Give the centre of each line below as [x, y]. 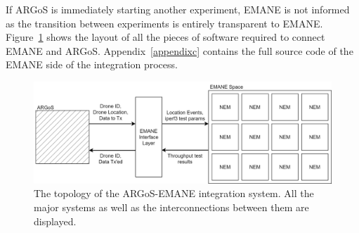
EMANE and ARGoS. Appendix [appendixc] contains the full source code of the [179, 50]
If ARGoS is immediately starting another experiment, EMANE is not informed [178, 9]
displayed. [55, 221]
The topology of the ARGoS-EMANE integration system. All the [174, 193]
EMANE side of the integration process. [92, 64]
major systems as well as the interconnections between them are [171, 207]
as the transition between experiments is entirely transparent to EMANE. [164, 23]
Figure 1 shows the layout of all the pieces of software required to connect [165, 37]
